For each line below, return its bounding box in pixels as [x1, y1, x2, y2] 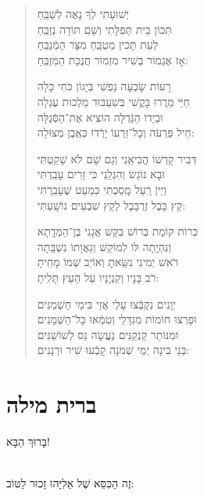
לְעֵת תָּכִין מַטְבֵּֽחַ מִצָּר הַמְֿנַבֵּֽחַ [37, 36, 159, 53]
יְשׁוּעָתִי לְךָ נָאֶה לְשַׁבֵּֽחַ [37, 5, 130, 21]
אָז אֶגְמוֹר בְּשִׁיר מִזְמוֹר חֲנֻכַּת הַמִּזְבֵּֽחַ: [37, 51, 188, 67]
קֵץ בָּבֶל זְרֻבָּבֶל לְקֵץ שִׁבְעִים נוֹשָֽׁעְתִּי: [37, 196, 186, 213]
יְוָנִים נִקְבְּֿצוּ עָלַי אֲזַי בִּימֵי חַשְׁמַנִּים [37, 295, 176, 312]
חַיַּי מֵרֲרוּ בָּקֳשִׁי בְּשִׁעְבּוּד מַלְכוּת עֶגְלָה [37, 93, 190, 109]
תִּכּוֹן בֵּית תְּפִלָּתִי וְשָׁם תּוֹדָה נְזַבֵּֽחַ [37, 20, 172, 37]
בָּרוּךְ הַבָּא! [6, 433, 50, 449]
